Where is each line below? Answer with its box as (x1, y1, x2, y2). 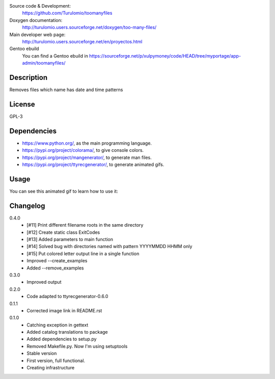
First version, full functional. (26, 357, 86, 364)
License (9, 100, 35, 109)
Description (9, 73, 48, 82)
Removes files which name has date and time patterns (9, 87, 123, 93)
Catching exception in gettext (26, 321, 89, 328)
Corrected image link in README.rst (26, 307, 102, 313)
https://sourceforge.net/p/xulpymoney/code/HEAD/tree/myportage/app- (89, 52, 241, 59)
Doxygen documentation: (9, 17, 63, 23)
